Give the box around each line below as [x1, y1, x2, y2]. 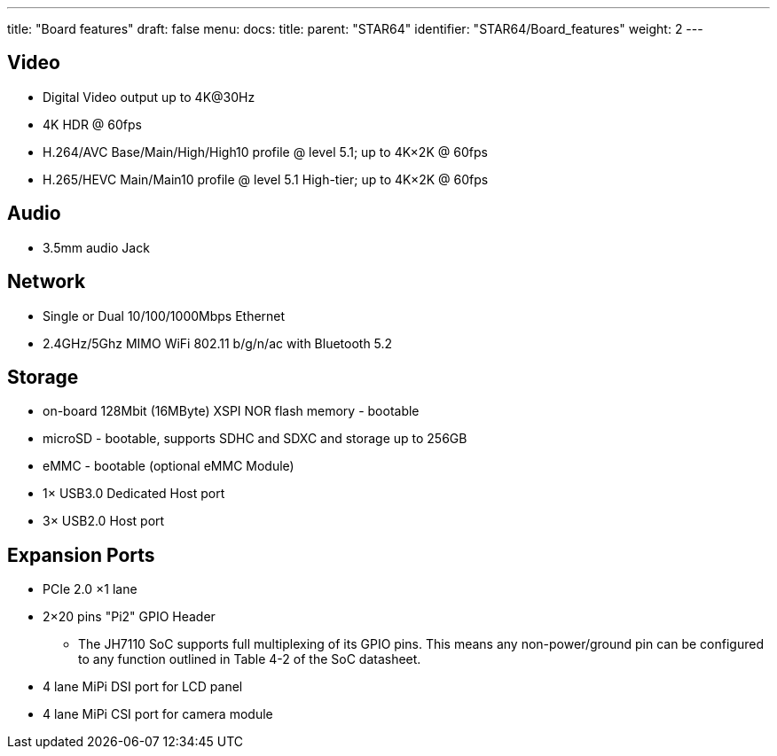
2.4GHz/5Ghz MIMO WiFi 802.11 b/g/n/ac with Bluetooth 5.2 [43, 335, 393, 351]
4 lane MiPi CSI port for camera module [43, 706, 273, 722]
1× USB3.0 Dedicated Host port [43, 486, 225, 502]
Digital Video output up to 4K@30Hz [43, 89, 255, 105]
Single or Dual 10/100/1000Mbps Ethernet [43, 308, 286, 323]
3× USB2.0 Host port [43, 513, 165, 529]
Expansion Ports [7, 543, 155, 566]
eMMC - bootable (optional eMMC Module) [43, 458, 294, 474]
